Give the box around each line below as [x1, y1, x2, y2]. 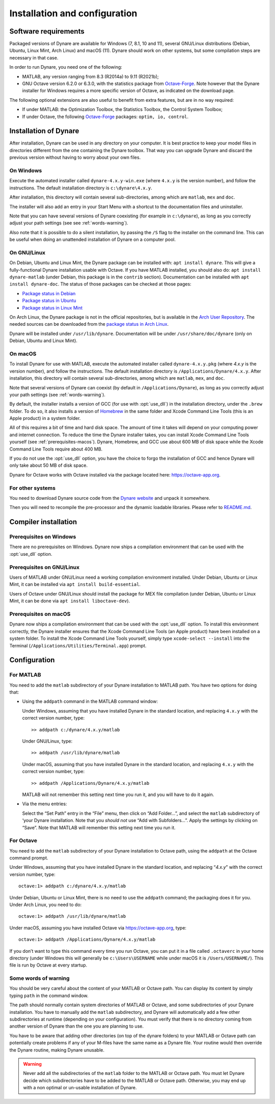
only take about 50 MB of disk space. [9, 462, 88, 468]
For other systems [9, 484, 56, 491]
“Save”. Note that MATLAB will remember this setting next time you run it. [22, 825, 176, 831]
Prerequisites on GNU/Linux [9, 563, 80, 571]
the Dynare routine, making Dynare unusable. [9, 1046, 104, 1053]
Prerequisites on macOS [9, 610, 71, 617]
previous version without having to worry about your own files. [9, 154, 141, 160]
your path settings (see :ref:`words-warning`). [9, 391, 105, 398]
